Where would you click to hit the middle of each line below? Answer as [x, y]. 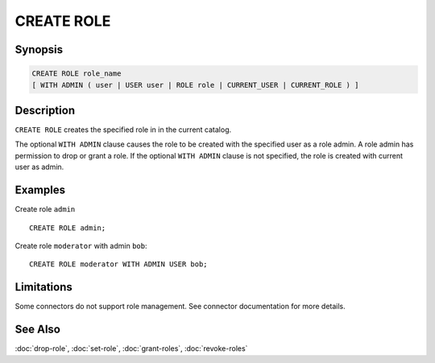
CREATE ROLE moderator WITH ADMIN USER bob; [119, 264]
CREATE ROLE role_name [77, 74]
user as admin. [39, 167]
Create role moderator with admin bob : [81, 245]
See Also [37, 330]
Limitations [43, 287]
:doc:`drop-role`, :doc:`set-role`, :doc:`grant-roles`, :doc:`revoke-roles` [131, 349]
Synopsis [39, 49]
